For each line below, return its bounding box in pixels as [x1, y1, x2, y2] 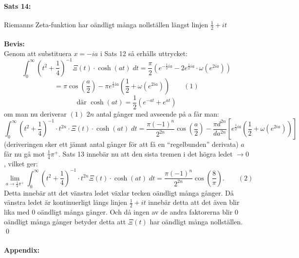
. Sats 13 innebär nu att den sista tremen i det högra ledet [58, 148, 233, 159]
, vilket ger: [4, 158, 38, 168]
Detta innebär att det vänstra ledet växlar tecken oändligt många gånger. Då [4, 187, 234, 198]
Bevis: [4, 39, 25, 49]
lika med [4, 207, 30, 217]
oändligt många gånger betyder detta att [4, 216, 126, 226]
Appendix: [4, 245, 40, 255]
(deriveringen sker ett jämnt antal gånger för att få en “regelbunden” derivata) [4, 139, 239, 149]
